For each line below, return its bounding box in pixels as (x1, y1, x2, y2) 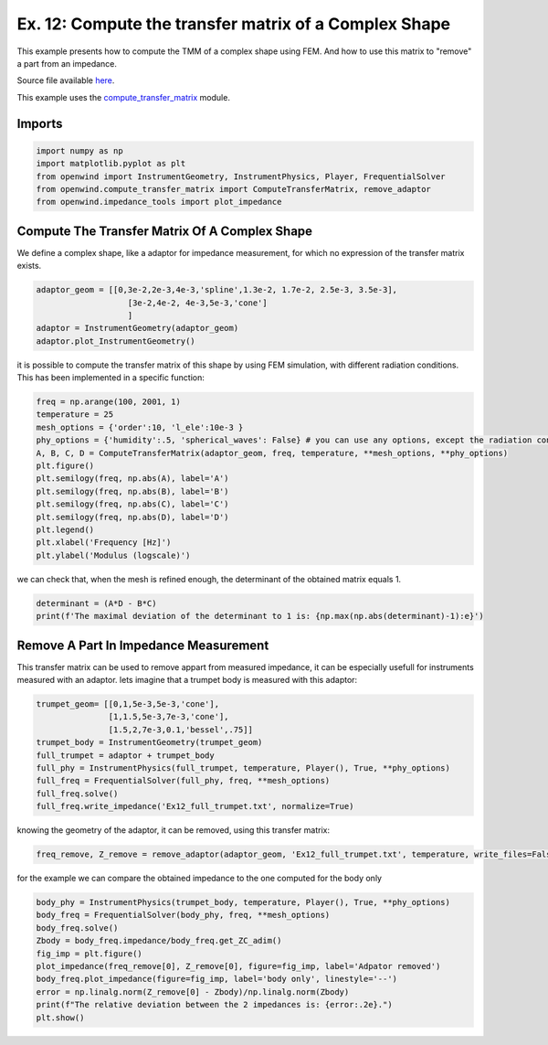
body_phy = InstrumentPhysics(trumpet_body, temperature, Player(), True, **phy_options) (36, 897, 451, 908)
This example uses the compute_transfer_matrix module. (16, 91, 230, 102)
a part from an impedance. (16, 58, 118, 69)
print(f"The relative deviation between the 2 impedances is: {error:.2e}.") (36, 999, 393, 1010)
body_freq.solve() (36, 922, 119, 933)
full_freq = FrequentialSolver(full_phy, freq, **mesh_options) (36, 775, 331, 786)
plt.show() (36, 1012, 85, 1023)
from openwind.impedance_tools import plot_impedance (36, 197, 282, 208)
